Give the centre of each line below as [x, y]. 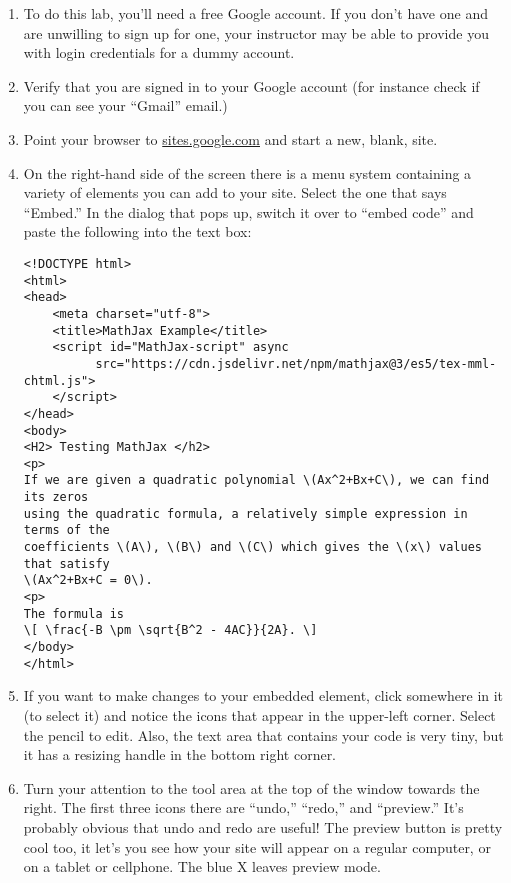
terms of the [66, 530]
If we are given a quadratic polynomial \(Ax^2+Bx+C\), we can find [256, 480]
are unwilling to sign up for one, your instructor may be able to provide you [256, 32]
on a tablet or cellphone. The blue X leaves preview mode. [202, 866]
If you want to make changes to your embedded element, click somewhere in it [263, 695]
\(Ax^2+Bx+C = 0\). [88, 580]
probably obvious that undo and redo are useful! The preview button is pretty [263, 826]
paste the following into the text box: [137, 231]
